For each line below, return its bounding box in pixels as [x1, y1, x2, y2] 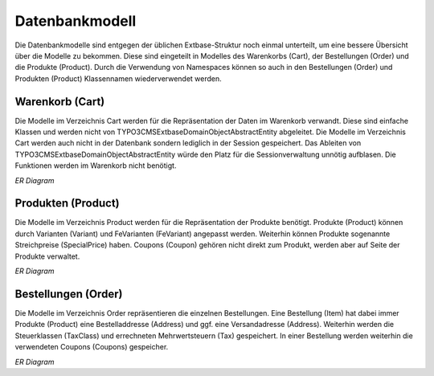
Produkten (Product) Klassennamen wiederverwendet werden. [14, 73, 223, 84]
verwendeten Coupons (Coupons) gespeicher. [14, 342, 169, 352]
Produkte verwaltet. [14, 251, 80, 261]
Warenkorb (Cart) [14, 95, 105, 108]
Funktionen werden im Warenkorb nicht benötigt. [14, 161, 177, 170]
